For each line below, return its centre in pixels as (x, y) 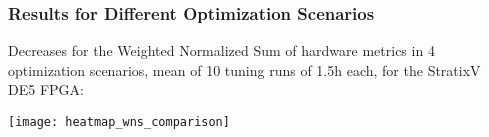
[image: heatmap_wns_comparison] (119, 122)
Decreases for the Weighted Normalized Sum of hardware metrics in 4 (221, 50)
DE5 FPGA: (46, 89)
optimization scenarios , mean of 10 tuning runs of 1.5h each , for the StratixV (244, 69)
